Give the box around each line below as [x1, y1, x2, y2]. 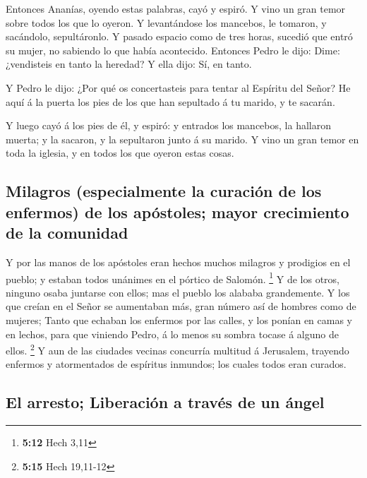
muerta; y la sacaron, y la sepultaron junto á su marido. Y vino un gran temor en [6, 131, 359, 146]
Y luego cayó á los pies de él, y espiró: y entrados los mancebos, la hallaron [6, 118, 331, 133]
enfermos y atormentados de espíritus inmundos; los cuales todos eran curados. [6, 357, 347, 371]
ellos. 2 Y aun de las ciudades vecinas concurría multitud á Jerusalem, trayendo [6, 341, 349, 357]
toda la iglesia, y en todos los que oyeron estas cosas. [6, 145, 234, 160]
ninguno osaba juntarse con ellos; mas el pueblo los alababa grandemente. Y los [6, 285, 350, 299]
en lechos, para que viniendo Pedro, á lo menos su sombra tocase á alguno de [6, 326, 339, 341]
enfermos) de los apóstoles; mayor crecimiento [6, 201, 349, 222]
